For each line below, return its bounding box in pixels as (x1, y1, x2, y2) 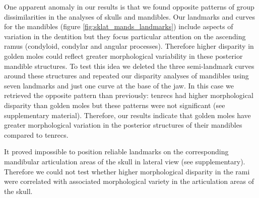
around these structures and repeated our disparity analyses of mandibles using (4, 70, 249, 81)
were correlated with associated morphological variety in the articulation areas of (4, 176, 254, 186)
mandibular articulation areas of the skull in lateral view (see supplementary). (4, 156, 245, 166)
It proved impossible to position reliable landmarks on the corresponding (4, 146, 229, 157)
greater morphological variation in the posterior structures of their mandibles (4, 120, 242, 130)
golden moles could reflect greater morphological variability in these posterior (4, 50, 243, 61)
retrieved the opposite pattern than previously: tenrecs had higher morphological (4, 90, 253, 101)
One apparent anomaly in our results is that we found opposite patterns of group (4, 2, 254, 12)
